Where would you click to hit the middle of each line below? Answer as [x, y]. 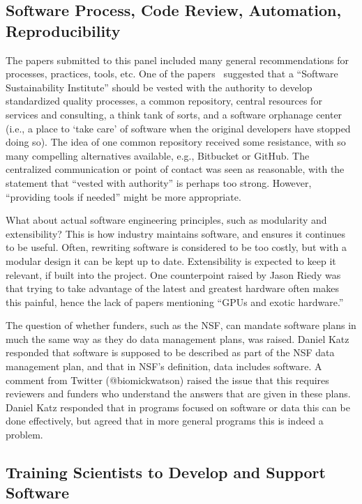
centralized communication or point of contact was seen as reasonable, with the [175, 169]
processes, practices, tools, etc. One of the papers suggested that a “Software [172, 74]
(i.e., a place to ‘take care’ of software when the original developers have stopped [178, 128]
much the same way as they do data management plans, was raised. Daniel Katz [178, 338]
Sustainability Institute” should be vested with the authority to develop [159, 87]
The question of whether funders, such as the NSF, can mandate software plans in [181, 325]
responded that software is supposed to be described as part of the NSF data [170, 352]
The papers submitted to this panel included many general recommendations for [178, 60]
